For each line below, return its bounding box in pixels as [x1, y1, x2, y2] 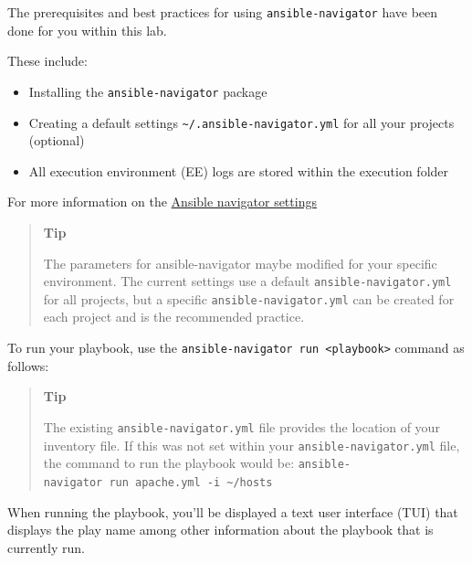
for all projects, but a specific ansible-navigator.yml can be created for [43, 289, 455, 308]
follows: [7, 356, 49, 375]
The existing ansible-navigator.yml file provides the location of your [43, 417, 440, 436]
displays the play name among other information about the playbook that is [7, 520, 434, 539]
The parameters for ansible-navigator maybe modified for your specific [43, 253, 437, 272]
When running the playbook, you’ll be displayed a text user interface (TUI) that [7, 502, 458, 521]
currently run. [7, 537, 85, 557]
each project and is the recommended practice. [43, 307, 305, 326]
